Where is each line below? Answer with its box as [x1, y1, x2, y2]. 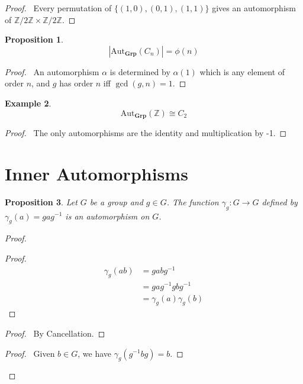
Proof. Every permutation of [5, 2, 112, 14]
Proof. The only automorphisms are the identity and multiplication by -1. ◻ [5, 127, 287, 139]
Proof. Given [5, 347, 55, 359]
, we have [78, 347, 111, 359]
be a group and [89, 195, 143, 208]
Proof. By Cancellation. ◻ [5, 327, 105, 339]
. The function [166, 195, 219, 208]
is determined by [109, 65, 170, 78]
